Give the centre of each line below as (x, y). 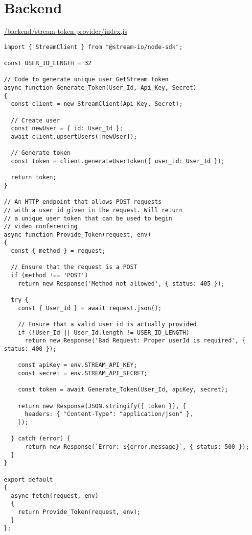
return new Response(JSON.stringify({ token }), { (102, 406)
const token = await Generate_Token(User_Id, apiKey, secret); (123, 390)
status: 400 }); (30, 349)
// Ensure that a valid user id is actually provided (107, 325)
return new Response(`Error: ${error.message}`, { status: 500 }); (137, 447)
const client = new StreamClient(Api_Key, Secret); (97, 104)
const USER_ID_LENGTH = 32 (48, 63)
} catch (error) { (41, 439)
